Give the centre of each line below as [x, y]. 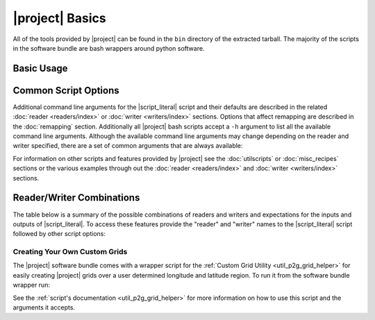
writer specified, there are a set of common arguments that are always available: [128, 146]
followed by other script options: [59, 234]
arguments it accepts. [44, 307]
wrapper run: [31, 285]
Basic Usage [40, 68]
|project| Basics [60, 18]
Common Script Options [66, 90]
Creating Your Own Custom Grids [70, 252]
